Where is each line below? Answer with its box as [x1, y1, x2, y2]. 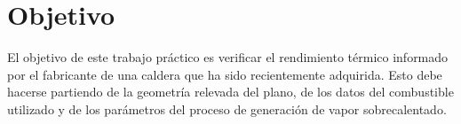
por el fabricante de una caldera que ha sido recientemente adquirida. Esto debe [7, 65, 442, 83]
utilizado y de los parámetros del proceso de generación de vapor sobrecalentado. [7, 99, 447, 118]
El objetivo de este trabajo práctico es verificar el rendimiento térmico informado [7, 48, 449, 66]
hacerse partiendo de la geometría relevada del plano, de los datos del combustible [7, 82, 454, 101]
